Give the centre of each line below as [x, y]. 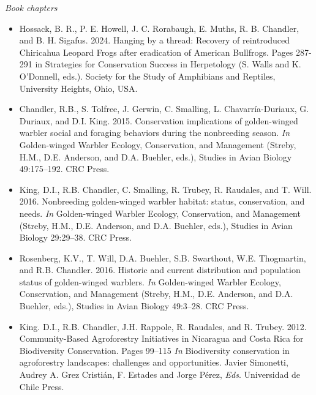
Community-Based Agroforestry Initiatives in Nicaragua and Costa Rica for [161, 338]
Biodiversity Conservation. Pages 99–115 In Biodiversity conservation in [154, 350]
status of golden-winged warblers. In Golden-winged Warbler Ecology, [150, 281]
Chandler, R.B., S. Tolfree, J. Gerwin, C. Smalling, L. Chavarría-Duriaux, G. [164, 109]
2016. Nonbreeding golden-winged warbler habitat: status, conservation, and [162, 201]
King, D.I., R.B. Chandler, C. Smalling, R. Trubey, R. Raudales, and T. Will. [165, 189]
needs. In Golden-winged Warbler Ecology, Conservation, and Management [160, 213]
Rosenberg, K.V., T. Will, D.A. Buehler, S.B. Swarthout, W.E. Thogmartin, [163, 258]
